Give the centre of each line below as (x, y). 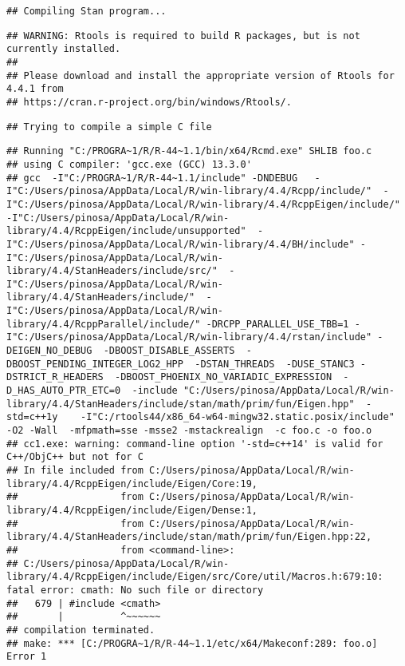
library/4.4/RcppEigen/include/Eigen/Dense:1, (132, 510)
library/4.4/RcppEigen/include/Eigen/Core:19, (132, 484)
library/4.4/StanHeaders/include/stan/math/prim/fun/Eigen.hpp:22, (189, 537)
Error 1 (27, 657)
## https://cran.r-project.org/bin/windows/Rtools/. (149, 102)
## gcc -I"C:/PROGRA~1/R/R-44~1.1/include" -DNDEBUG (152, 178)
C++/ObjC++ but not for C (75, 457)
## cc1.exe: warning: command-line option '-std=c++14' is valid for (195, 444)
